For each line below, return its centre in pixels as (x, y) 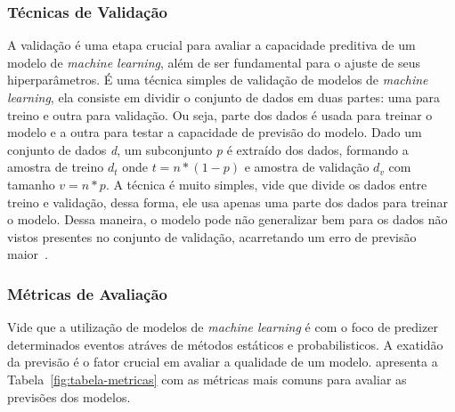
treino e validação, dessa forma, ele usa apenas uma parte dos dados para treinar (227, 202)
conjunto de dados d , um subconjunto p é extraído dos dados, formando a (208, 149)
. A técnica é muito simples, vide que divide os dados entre (266, 184)
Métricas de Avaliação (87, 293)
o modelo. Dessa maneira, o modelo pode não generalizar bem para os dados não (227, 219)
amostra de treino (56, 167)
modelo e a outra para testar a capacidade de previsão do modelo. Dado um (215, 132)
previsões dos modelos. (69, 396)
